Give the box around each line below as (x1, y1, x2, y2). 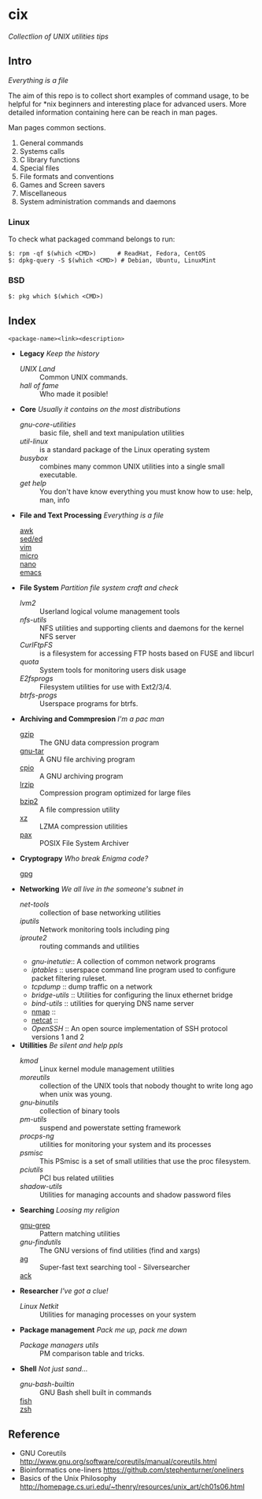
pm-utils (19, 1115, 47, 1124)
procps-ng (19, 1131, 55, 1141)
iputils (19, 917, 39, 926)
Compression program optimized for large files (39, 788, 191, 798)
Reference (8, 1427, 61, 1441)
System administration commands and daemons (19, 196, 176, 206)
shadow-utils (19, 1182, 63, 1191)
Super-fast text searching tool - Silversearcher (39, 1262, 190, 1272)
